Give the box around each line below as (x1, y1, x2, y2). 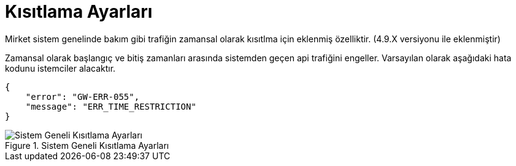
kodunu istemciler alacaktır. (5, 62, 116, 74)
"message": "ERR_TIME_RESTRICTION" (25, 101, 196, 111)
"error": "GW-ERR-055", (25, 91, 140, 102)
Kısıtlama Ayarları (5, 1, 153, 22)
